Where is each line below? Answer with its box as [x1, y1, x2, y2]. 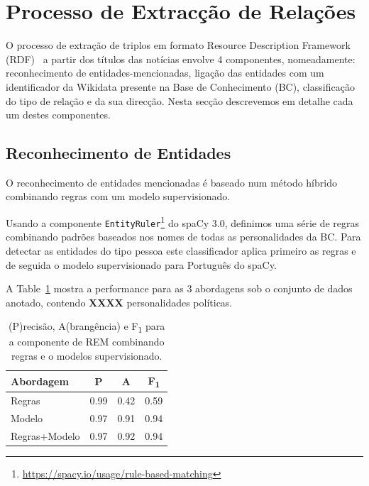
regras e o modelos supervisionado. [11, 348, 163, 363]
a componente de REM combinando [9, 334, 165, 349]
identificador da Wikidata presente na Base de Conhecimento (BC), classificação [6, 79, 355, 94]
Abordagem [11, 373, 69, 388]
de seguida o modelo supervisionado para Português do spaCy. [6, 257, 277, 272]
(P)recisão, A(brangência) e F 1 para [8, 319, 165, 336]
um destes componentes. [6, 107, 111, 122]
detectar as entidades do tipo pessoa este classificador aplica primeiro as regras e [6, 243, 356, 258]
